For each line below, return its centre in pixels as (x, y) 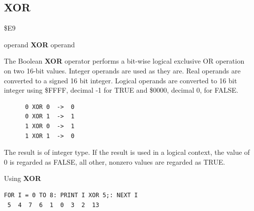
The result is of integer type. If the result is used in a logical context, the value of (127, 152)
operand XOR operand (40, 44)
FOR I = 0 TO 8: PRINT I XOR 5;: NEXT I (71, 195)
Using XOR (23, 178)
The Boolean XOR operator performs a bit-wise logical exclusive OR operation (124, 61)
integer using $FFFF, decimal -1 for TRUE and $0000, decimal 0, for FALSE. (121, 90)
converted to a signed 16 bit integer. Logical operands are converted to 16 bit (121, 80)
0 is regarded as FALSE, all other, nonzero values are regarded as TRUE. (115, 161)
